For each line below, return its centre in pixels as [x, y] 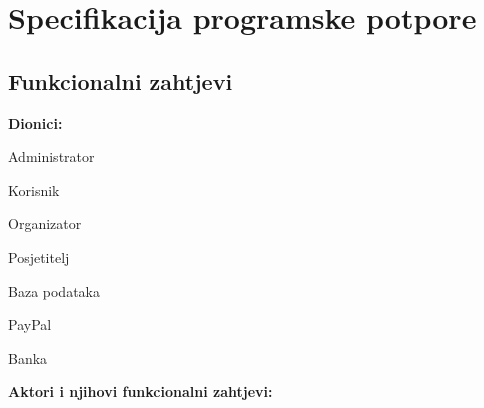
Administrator [51, 156]
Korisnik [34, 189]
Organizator [45, 223]
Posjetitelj [39, 256]
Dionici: [35, 122]
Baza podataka [54, 290]
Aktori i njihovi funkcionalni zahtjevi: [140, 391]
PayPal [30, 324]
